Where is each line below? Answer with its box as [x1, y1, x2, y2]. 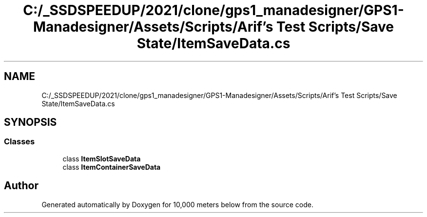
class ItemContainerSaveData [62, 162, 161, 171]
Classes [4, 137, 35, 147]
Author [4, 179, 39, 192]
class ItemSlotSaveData [62, 154, 141, 163]
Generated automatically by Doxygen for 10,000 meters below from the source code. [41, 200, 313, 209]
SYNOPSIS [4, 116, 57, 129]
